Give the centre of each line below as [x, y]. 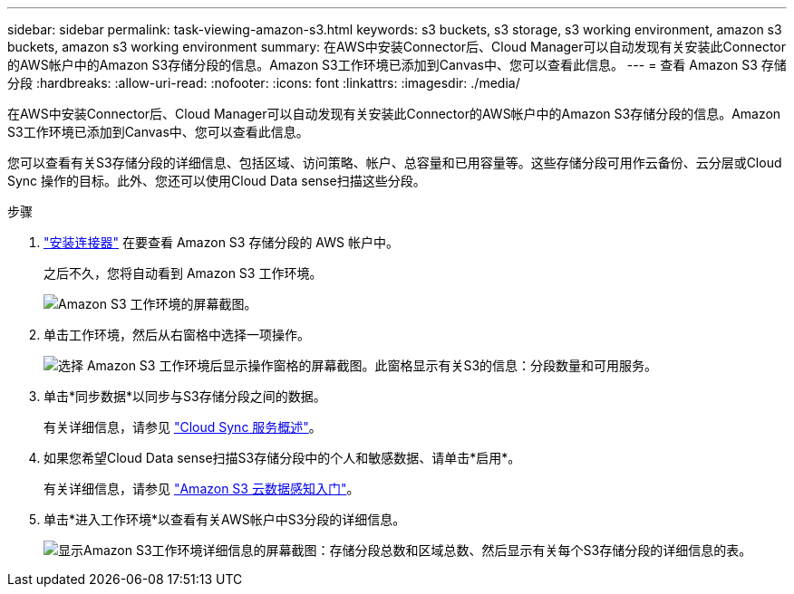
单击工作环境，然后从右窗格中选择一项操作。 [177, 335]
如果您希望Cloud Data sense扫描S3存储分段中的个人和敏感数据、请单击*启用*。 [282, 458]
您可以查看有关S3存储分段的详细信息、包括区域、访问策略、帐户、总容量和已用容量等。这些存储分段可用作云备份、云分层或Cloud [395, 163]
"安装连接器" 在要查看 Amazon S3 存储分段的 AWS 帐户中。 [221, 242]
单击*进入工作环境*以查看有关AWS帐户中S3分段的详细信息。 [225, 519]
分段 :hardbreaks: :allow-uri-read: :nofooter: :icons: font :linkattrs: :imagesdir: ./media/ [264, 83]
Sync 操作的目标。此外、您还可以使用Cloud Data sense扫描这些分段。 [217, 181]
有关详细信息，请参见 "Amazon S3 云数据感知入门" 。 [202, 489]
